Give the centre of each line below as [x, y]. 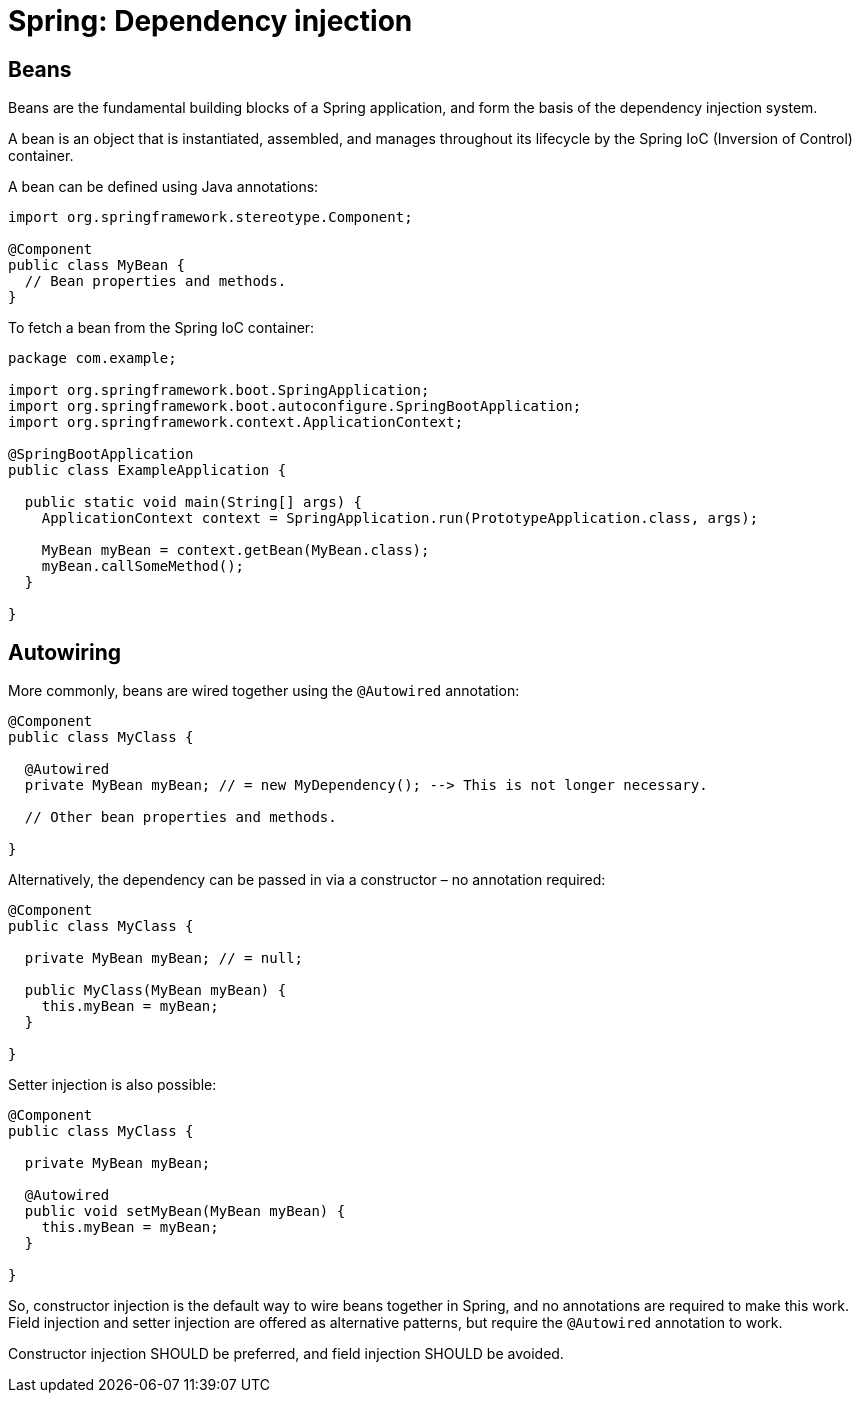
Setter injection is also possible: [112, 1085]
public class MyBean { [97, 265]
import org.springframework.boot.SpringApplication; [219, 390]
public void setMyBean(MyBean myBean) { [185, 1211]
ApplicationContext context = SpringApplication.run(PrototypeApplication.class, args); [400, 518]
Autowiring [65, 652]
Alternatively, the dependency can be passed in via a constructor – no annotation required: [307, 880]
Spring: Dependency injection [210, 21]
